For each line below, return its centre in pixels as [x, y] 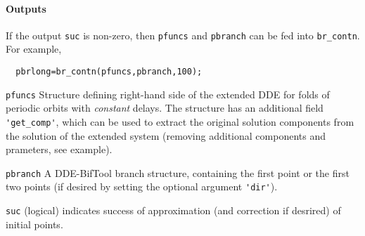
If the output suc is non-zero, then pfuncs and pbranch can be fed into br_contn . [183, 35]
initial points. [34, 224]
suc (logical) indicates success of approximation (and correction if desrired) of [173, 210]
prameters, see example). [59, 149]
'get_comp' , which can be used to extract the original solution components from [180, 121]
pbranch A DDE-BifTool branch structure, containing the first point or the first [178, 172]
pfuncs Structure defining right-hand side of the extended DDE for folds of [168, 94]
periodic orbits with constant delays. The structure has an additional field [165, 108]
